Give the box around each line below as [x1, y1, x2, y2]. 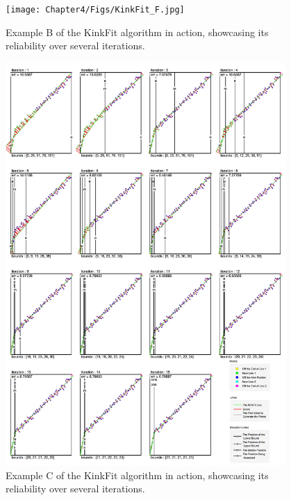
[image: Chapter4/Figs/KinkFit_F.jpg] [6, 5, 185, 15]
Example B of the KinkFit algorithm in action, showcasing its [6, 24, 269, 39]
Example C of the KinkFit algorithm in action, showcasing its [6, 467, 269, 482]
